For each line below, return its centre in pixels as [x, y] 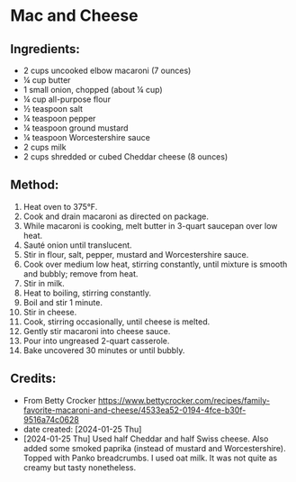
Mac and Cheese [74, 16]
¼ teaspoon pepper [59, 118]
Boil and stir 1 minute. [63, 302]
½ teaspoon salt [53, 109]
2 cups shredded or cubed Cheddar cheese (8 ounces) [126, 157]
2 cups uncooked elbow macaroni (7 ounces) [107, 70]
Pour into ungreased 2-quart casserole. [96, 341]
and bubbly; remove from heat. [81, 273]
